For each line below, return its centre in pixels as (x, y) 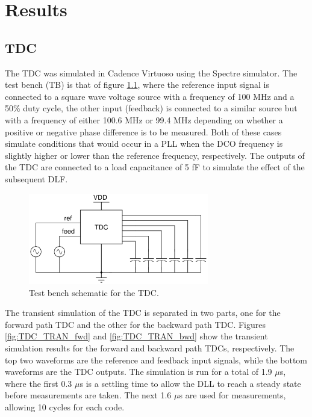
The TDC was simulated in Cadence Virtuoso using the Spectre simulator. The (151, 73)
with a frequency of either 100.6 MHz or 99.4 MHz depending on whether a (144, 119)
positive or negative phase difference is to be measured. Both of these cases (143, 131)
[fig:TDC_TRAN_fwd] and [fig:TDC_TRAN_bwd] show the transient (136, 336)
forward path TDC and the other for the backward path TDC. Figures (135, 324)
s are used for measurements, (232, 395)
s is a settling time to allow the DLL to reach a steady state (190, 383)
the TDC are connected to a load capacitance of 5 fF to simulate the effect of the (155, 167)
